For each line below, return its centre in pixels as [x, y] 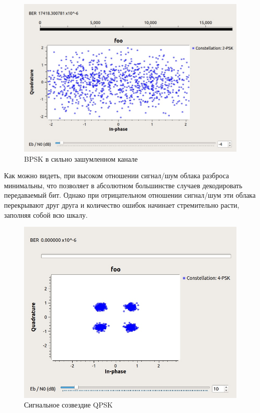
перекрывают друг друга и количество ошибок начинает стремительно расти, [122, 204]
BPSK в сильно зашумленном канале [81, 158]
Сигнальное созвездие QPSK [68, 405]
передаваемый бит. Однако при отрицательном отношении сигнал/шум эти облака [130, 195]
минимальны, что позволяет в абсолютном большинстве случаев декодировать [123, 185]
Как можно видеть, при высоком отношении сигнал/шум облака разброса [117, 175]
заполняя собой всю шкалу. [46, 215]
